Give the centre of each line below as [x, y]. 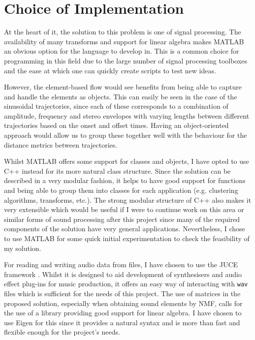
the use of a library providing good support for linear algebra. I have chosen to [123, 313]
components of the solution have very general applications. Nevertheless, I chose [125, 229]
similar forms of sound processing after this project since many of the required [122, 219]
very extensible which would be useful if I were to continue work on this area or [124, 209]
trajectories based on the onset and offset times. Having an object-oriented [116, 125]
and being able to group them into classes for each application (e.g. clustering [121, 190]
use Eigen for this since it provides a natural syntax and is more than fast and [122, 322]
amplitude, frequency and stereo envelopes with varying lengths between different [127, 115]
